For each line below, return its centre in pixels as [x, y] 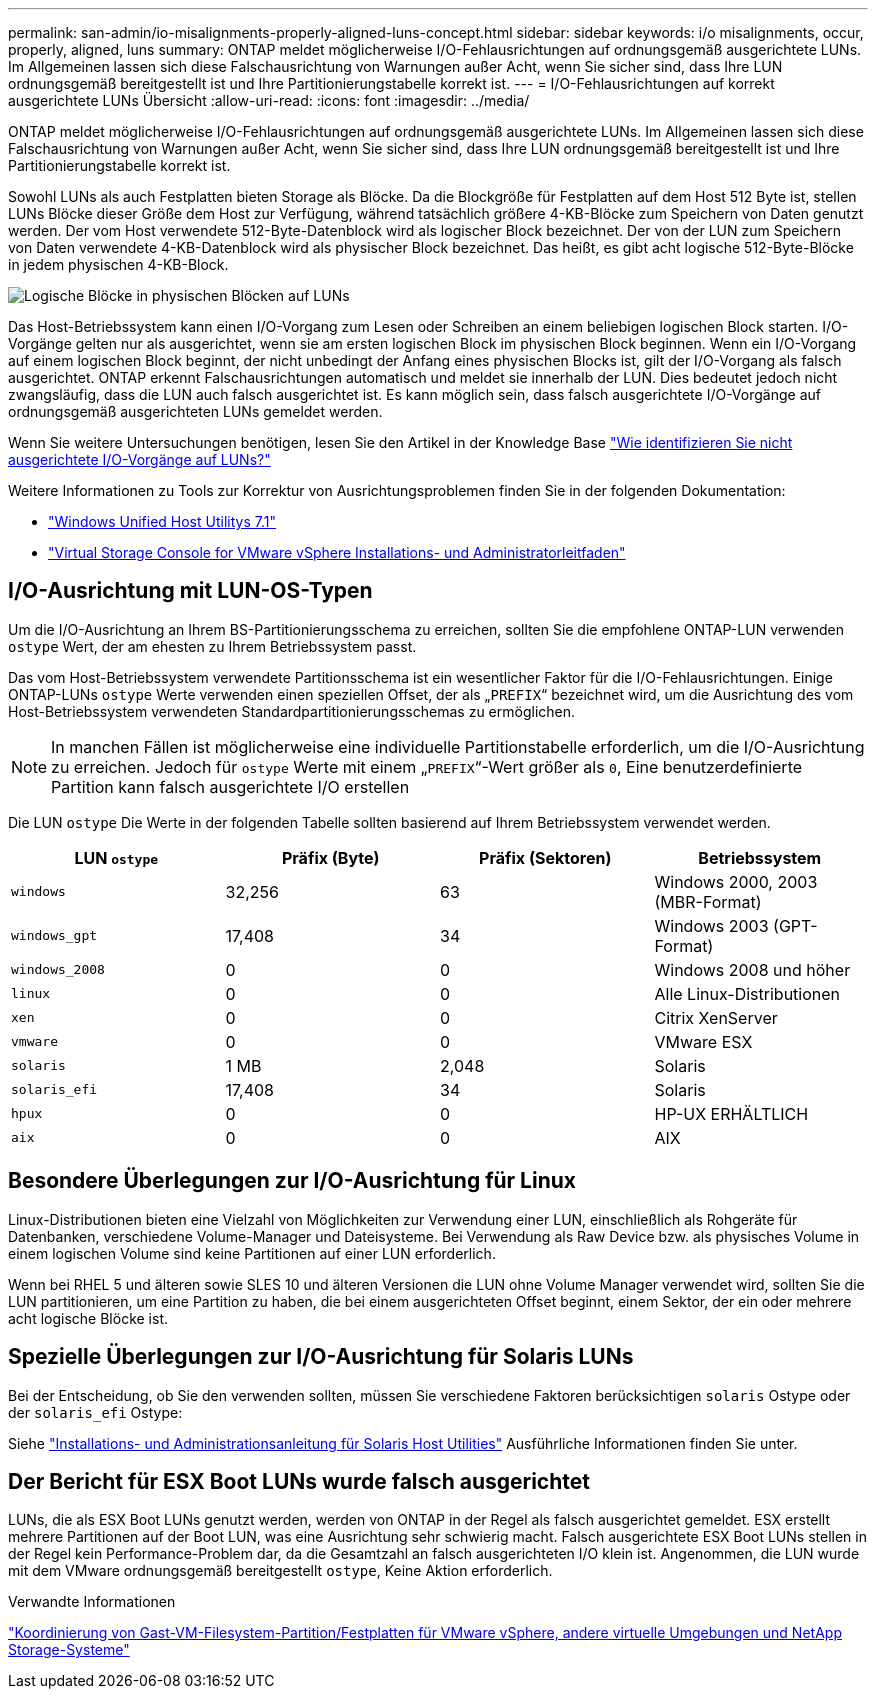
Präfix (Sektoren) [545, 857]
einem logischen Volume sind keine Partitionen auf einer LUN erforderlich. [252, 1253]
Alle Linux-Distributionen [747, 993]
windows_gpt [54, 936]
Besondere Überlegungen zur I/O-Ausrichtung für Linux [292, 1181]
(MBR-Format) [708, 901]
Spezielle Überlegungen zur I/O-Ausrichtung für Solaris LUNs [321, 1357]
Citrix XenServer [716, 1017]
